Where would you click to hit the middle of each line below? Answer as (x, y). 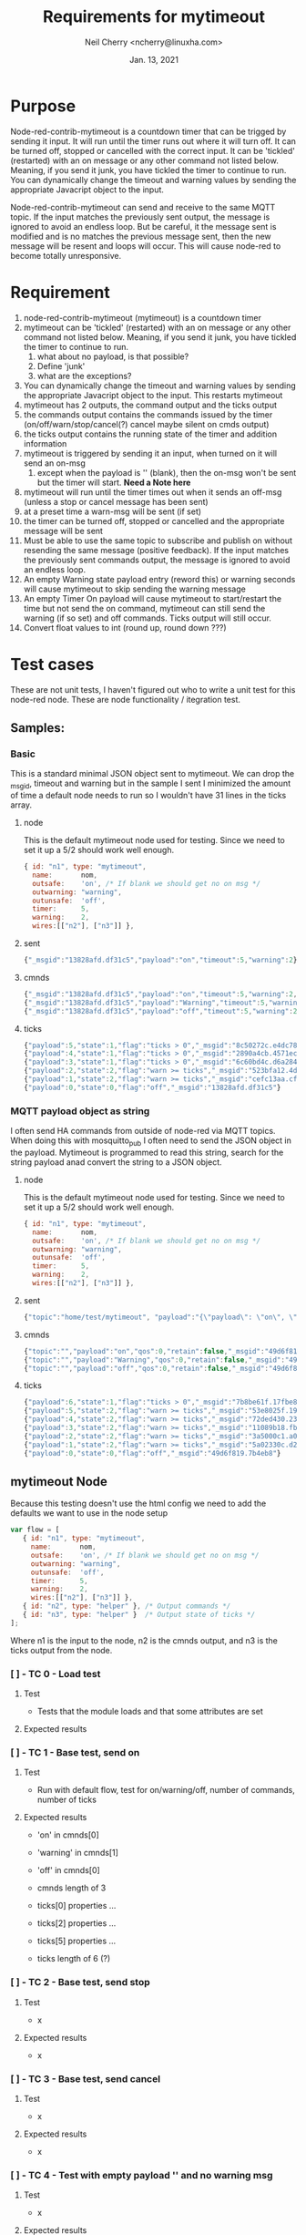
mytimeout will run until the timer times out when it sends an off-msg (153, 492)
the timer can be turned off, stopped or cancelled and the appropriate (154, 520)
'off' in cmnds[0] (69, 1870)
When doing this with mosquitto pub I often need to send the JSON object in (151, 1141)
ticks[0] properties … (76, 1906)
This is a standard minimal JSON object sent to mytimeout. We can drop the (153, 774)
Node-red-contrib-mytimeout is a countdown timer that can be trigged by (148, 131)
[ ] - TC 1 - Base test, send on (75, 1753)
